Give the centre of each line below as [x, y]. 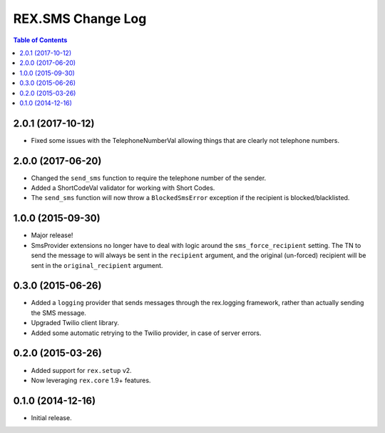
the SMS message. [59, 313]
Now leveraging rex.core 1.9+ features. [91, 380]
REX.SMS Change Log [80, 19]
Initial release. [51, 417]
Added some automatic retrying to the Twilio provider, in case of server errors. [146, 333]
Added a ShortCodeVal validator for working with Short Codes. [123, 188]
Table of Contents [40, 40]
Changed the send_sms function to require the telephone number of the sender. [149, 178]
